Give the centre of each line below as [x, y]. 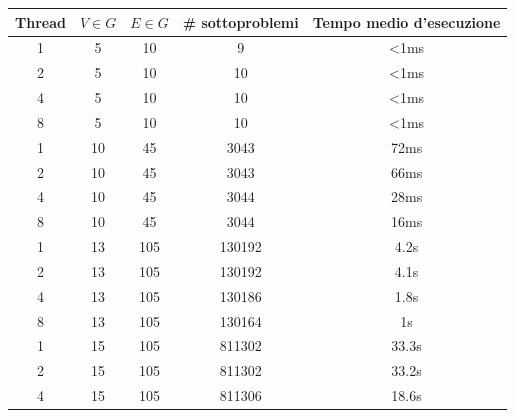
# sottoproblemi [240, 21]
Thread [40, 21]
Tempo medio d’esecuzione [406, 21]
